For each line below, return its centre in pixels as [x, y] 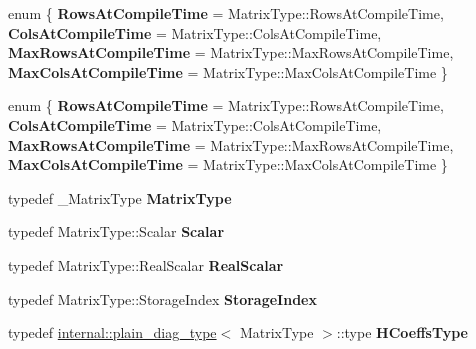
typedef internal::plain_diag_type [112, 332]
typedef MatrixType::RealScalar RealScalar [146, 264]
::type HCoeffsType [402, 332]
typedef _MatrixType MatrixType [120, 197]
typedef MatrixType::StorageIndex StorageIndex [162, 298]
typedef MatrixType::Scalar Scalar [116, 231]
